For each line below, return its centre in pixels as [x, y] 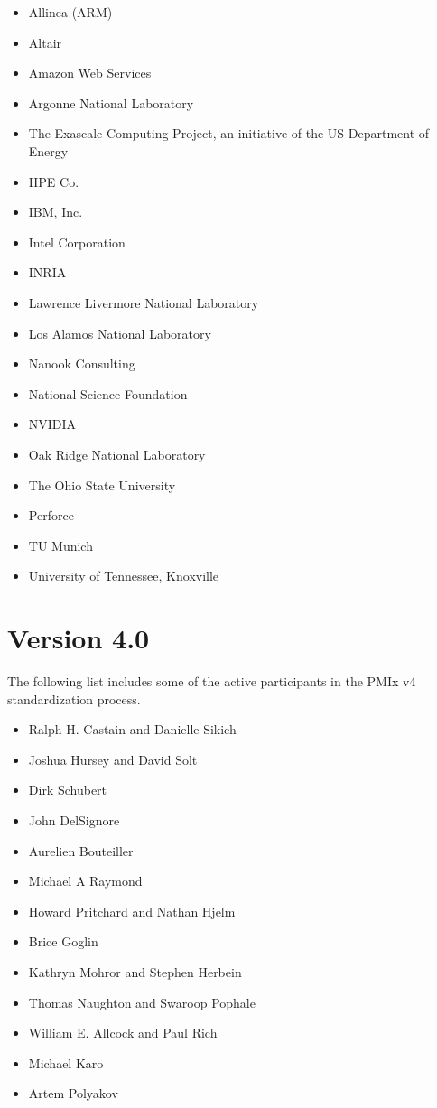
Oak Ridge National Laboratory [117, 454]
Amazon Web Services [90, 73]
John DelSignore [74, 819]
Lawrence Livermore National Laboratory [144, 302]
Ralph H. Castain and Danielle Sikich [132, 729]
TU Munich [60, 545]
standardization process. [74, 698]
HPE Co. [54, 181]
